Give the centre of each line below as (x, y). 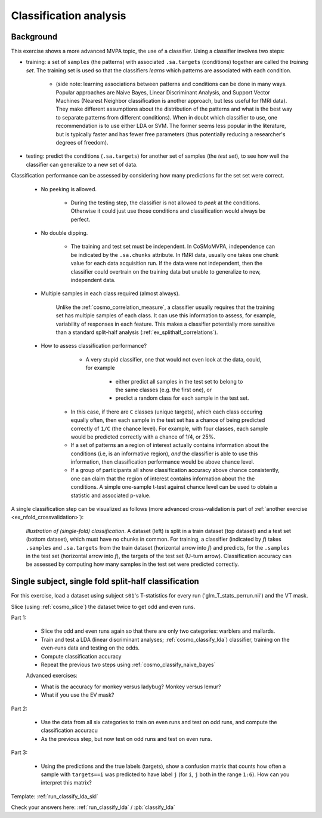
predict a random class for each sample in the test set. (182, 398)
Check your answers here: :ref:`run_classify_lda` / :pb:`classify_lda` (93, 807)
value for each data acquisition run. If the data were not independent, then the (166, 264)
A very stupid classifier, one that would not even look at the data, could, (174, 359)
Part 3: (19, 752)
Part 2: (19, 709)
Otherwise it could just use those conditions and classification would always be (168, 211)
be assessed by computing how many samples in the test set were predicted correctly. (132, 564)
